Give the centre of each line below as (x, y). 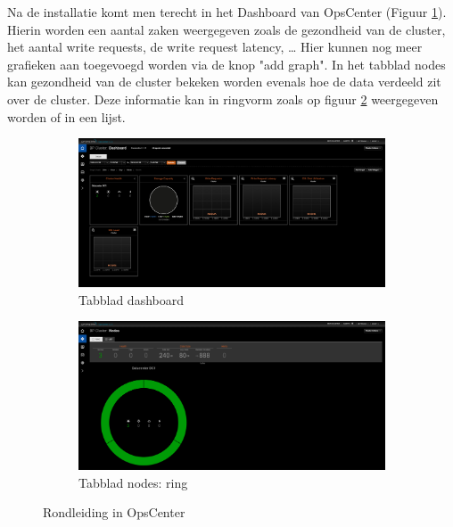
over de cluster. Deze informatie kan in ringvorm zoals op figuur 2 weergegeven (223, 99)
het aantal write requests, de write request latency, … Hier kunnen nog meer (215, 47)
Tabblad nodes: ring (133, 482)
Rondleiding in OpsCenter (114, 512)
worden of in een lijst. (66, 116)
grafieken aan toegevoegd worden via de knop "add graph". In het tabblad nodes (226, 64)
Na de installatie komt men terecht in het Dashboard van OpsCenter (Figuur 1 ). (227, 12)
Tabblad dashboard (131, 299)
